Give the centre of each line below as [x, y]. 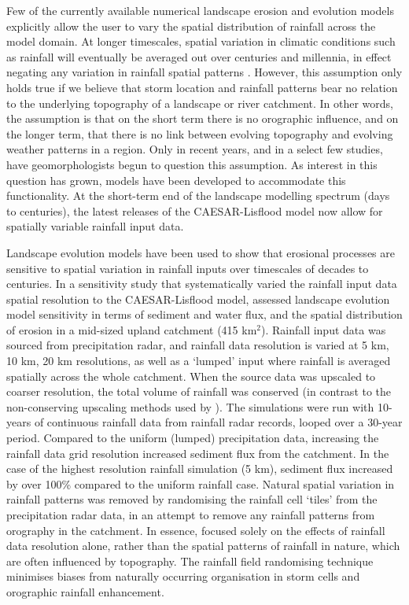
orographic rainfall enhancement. [85, 591]
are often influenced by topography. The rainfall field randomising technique [190, 561]
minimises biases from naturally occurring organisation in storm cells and [183, 576]
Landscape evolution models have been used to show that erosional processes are [201, 252]
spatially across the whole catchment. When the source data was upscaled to [191, 376]
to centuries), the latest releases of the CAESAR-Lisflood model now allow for [195, 210]
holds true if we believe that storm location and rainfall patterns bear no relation [202, 87]
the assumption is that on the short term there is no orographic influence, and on [203, 118]
